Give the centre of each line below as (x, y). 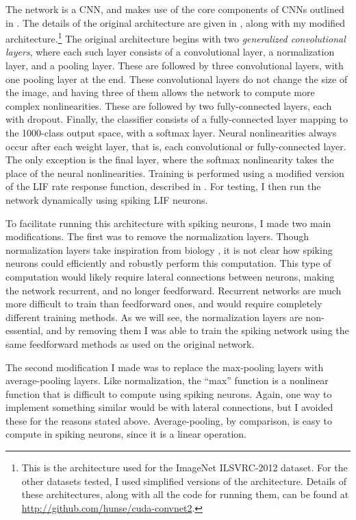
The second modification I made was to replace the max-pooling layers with (165, 367)
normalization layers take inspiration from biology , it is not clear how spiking (169, 249)
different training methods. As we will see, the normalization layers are (154, 317)
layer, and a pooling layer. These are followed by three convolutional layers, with (175, 66)
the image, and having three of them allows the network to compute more (160, 92)
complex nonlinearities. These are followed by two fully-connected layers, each (169, 105)
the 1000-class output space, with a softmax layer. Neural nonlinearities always (171, 132)
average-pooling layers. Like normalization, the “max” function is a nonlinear (167, 380)
